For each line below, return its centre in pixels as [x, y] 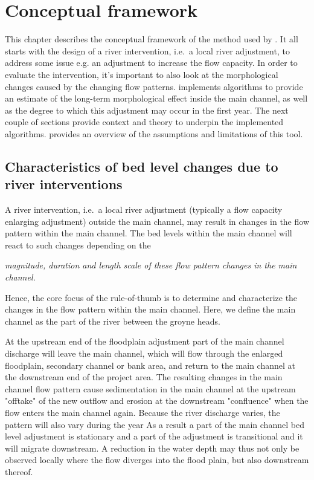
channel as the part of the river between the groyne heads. [113, 321]
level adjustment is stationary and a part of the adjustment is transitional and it [154, 436]
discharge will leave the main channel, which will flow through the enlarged [144, 353]
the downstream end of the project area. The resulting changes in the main [144, 377]
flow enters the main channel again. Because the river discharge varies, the [143, 412]
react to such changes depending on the [78, 245]
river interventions [64, 184]
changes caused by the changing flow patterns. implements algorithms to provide [154, 86]
